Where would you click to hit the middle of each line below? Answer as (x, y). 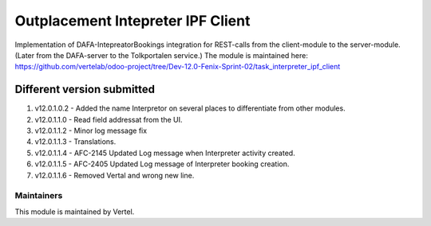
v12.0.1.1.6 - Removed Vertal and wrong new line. (115, 175)
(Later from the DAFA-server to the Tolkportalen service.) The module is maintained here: (162, 55)
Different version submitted (85, 90)
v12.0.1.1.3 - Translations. (75, 142)
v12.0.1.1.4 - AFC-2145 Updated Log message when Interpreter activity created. (165, 153)
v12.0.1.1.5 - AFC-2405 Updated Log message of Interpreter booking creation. (162, 164)
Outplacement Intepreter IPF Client (132, 21)
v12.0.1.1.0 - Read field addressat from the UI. (109, 119)
